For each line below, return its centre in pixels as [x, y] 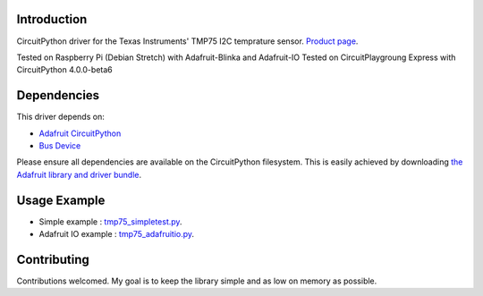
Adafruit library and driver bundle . [79, 174]
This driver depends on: [60, 117]
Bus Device [60, 145]
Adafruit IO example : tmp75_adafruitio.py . [117, 234]
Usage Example [61, 200]
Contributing [53, 259]
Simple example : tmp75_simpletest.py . [110, 221]
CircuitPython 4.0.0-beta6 [64, 70]
